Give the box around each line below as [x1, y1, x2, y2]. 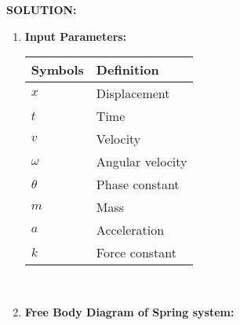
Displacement [96, 84, 170, 103]
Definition [96, 60, 159, 79]
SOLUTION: [6, 2, 77, 17]
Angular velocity [96, 152, 187, 171]
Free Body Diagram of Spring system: [24, 303, 235, 320]
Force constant [96, 243, 176, 262]
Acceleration [96, 221, 165, 239]
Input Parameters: [24, 27, 127, 44]
